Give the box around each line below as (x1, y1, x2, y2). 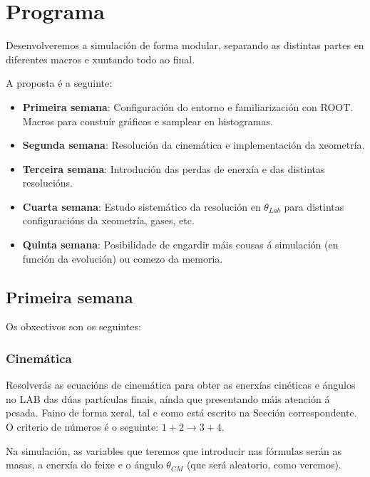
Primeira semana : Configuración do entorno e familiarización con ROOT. (22, 99, 354, 114)
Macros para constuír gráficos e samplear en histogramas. (22, 113, 273, 128)
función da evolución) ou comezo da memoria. (22, 251, 223, 266)
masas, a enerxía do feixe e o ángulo (6, 457, 163, 472)
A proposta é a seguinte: (6, 75, 113, 90)
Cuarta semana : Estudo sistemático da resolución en (22, 199, 261, 214)
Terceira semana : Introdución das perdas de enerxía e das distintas (22, 161, 325, 176)
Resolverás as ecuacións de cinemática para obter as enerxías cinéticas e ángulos (6, 377, 356, 392)
